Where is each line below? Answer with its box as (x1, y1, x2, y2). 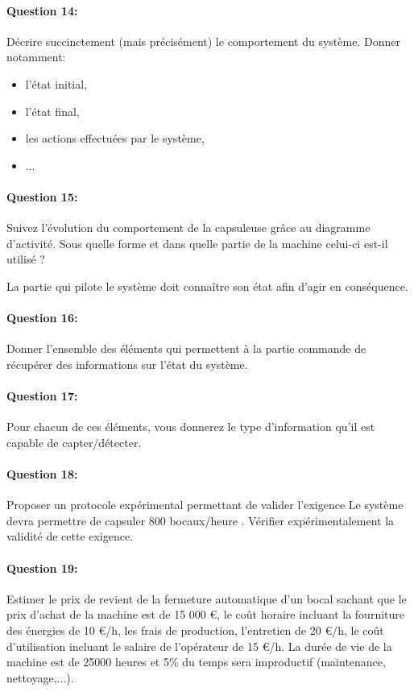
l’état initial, (25, 75, 88, 92)
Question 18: (6, 466, 78, 483)
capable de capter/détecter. (6, 433, 142, 450)
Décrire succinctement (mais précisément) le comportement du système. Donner (6, 32, 400, 49)
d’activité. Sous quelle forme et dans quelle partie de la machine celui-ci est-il (6, 234, 388, 251)
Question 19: (6, 559, 78, 576)
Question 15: (6, 188, 78, 205)
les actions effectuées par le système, (25, 130, 205, 147)
